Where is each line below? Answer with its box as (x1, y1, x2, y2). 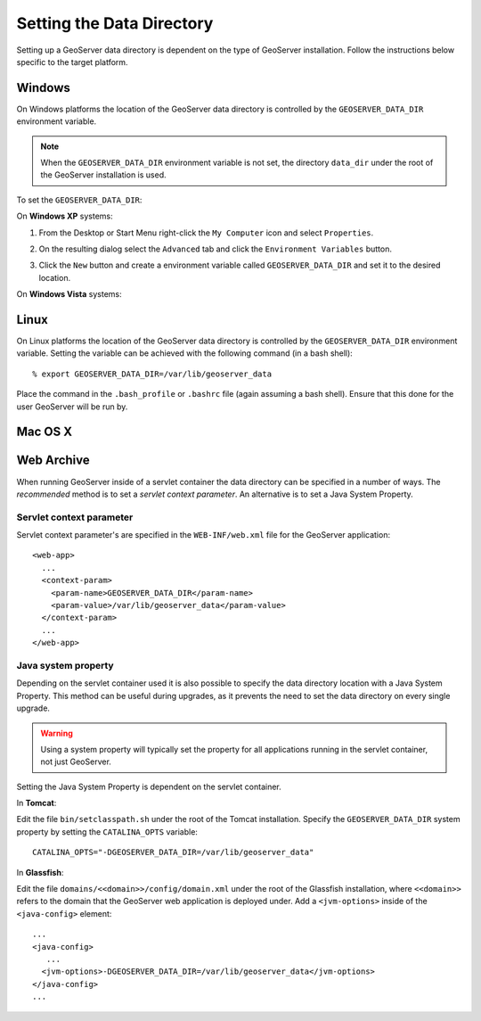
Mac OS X (16, 424, 73, 440)
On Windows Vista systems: (16, 289, 122, 300)
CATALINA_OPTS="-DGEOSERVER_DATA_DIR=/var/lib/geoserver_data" (32, 847, 314, 858)
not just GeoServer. (40, 756, 111, 767)
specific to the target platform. (16, 56, 128, 67)
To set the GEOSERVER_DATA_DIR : (16, 194, 143, 205)
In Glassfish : (16, 867, 64, 877)
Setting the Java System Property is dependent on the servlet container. (16, 781, 282, 792)
